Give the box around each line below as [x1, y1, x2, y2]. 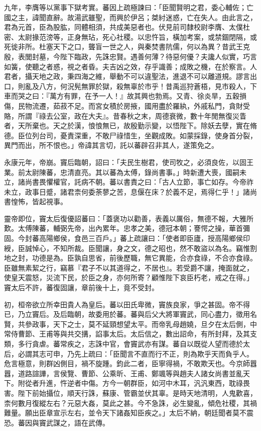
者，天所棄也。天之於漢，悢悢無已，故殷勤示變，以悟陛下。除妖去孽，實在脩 [4, 120, 257, 131]
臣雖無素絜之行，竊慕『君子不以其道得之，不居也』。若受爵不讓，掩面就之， [4, 262, 253, 273]
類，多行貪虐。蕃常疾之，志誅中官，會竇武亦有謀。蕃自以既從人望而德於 [4, 338, 243, 349]
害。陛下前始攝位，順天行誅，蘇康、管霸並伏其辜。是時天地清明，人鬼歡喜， [4, 387, 257, 398]
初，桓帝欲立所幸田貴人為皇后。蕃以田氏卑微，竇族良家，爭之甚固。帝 [4, 299, 236, 309]
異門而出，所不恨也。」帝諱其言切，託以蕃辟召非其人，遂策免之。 [4, 140, 218, 150]
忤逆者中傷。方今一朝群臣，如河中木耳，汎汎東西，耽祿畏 [60, 378, 250, 388]
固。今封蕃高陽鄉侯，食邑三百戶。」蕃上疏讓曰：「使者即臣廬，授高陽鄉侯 [4, 233, 243, 243]
